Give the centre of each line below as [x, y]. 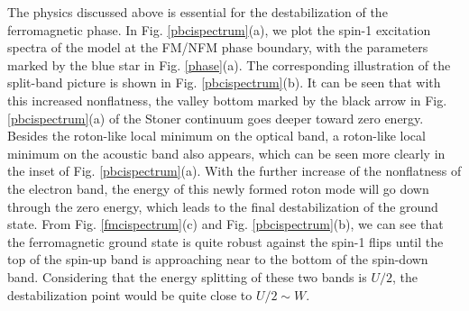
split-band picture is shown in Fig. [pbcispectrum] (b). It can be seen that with [224, 82]
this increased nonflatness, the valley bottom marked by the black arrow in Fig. [227, 100]
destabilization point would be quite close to [130, 294]
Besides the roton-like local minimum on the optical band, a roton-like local [216, 136]
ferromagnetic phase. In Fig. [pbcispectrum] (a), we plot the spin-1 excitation [219, 29]
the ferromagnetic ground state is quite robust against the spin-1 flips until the [225, 241]
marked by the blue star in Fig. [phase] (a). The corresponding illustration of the [229, 64]
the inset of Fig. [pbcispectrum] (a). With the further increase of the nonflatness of [234, 171]
